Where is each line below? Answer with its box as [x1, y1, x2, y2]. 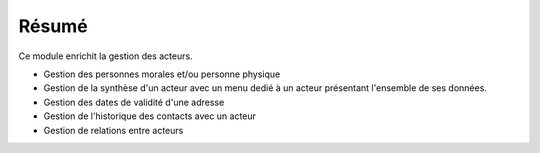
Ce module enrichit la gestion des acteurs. [18, 50, 194, 62]
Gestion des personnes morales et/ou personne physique [43, 68, 281, 80]
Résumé [18, 15, 89, 37]
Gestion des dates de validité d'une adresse [43, 96, 225, 108]
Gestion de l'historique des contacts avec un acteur [43, 110, 257, 122]
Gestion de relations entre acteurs [43, 124, 184, 136]
